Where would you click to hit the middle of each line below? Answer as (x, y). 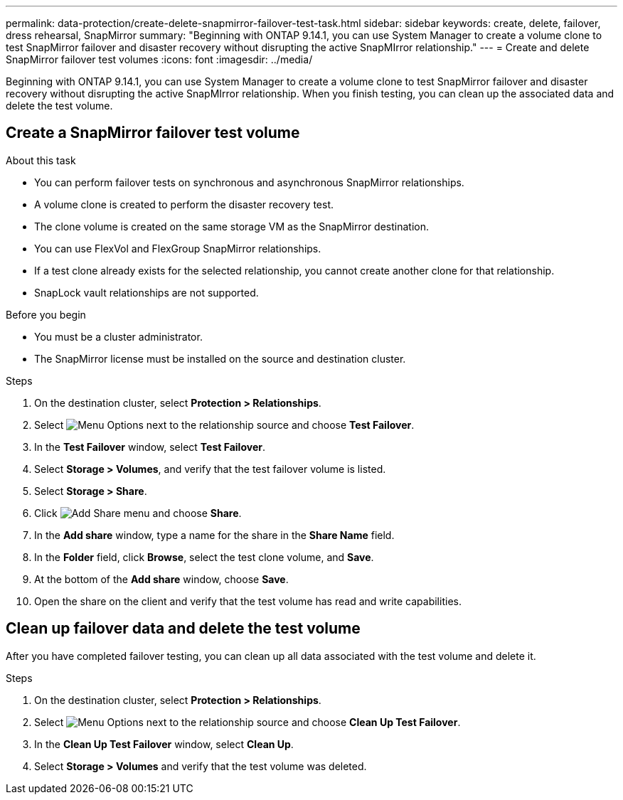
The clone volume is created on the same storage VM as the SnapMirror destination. (231, 226)
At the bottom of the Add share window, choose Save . (161, 579)
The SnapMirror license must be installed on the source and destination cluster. (220, 358)
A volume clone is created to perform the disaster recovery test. (184, 204)
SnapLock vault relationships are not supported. (147, 292)
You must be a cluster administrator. (118, 336)
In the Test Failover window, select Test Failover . (150, 447)
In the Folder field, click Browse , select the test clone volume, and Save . (204, 557)
